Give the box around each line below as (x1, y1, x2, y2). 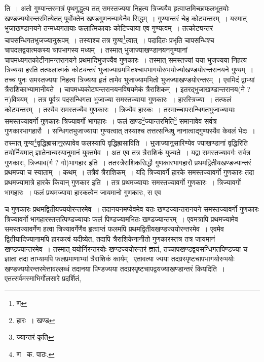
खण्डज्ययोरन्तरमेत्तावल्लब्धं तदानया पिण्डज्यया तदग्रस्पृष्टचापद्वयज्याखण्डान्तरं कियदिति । (5, 263, 225, 274)
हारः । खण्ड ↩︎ (16, 314, 55, 325)
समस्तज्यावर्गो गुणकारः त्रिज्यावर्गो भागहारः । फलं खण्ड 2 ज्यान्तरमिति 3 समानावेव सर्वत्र (5, 114, 217, 126)
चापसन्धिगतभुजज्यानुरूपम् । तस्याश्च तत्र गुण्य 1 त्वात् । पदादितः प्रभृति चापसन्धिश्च (5, 33, 214, 45)
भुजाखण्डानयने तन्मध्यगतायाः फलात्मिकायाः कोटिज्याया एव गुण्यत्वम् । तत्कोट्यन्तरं (5, 23, 213, 33)
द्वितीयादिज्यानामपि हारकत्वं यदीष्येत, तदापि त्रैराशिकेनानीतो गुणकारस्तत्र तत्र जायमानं (5, 234, 215, 244)
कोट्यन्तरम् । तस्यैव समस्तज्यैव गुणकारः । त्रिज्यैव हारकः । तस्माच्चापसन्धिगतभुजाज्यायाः (5, 104, 236, 114)
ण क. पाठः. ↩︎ (16, 348, 55, 359)
